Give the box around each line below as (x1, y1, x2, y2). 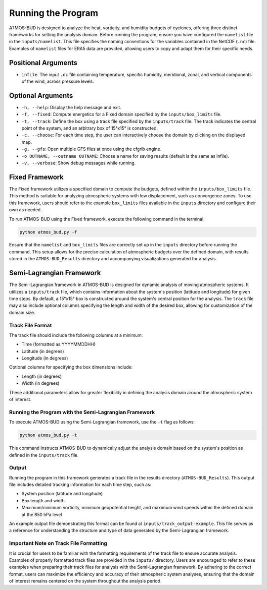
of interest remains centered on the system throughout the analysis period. (9, 578, 162, 584)
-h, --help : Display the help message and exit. (21, 104, 121, 110)
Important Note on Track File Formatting (9, 540, 107, 547)
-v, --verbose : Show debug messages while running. (21, 160, 136, 166)
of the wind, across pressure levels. (21, 78, 94, 84)
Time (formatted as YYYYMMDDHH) (21, 341, 96, 347)
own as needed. (9, 207, 42, 213)
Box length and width (21, 497, 65, 503)
